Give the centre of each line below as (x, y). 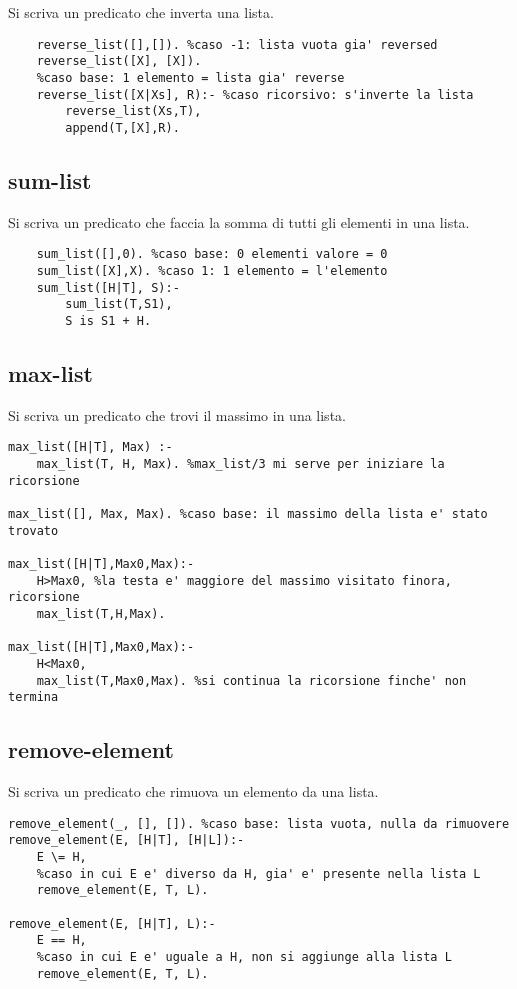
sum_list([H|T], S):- (108, 287)
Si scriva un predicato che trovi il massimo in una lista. (177, 414)
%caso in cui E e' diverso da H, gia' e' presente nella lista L (258, 873)
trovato (33, 530)
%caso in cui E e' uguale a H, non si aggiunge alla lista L (244, 956)
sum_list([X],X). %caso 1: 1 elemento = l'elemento (212, 270)
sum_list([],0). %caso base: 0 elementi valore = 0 (212, 254)
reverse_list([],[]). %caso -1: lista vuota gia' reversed (237, 44)
